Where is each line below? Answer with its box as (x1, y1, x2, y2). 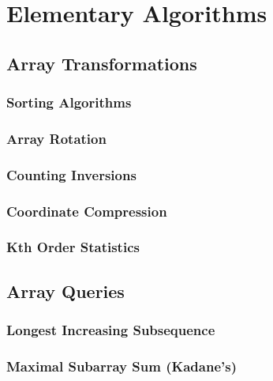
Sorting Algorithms (6, 92, 132, 112)
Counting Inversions (6, 164, 136, 184)
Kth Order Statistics (6, 237, 140, 257)
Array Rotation (6, 128, 107, 148)
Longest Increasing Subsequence (6, 320, 215, 340)
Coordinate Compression (6, 201, 167, 221)
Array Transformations (6, 51, 197, 75)
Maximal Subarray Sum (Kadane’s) (6, 356, 237, 375)
